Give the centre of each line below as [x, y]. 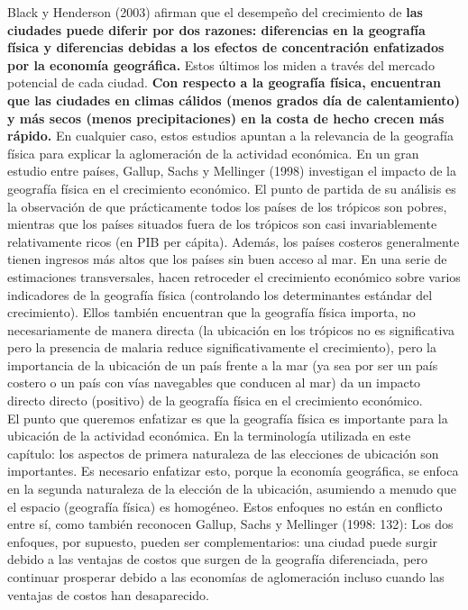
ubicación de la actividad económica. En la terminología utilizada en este [209, 436]
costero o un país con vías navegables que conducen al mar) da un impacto [214, 382]
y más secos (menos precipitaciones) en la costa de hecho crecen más [226, 118]
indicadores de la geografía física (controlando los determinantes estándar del [220, 294]
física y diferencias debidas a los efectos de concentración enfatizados [226, 47]
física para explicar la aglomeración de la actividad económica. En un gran [213, 153]
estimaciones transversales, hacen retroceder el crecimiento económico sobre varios [234, 276]
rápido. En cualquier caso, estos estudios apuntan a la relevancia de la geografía [230, 136]
